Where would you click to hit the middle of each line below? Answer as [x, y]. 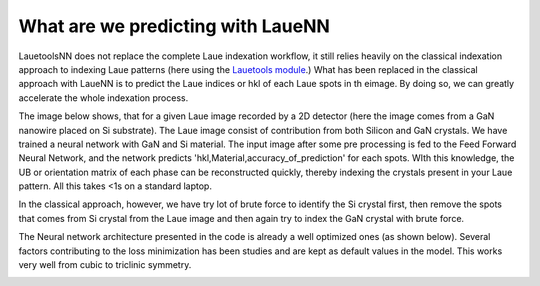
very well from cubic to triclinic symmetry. [105, 265]
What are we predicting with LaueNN [174, 26]
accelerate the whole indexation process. [103, 97]
